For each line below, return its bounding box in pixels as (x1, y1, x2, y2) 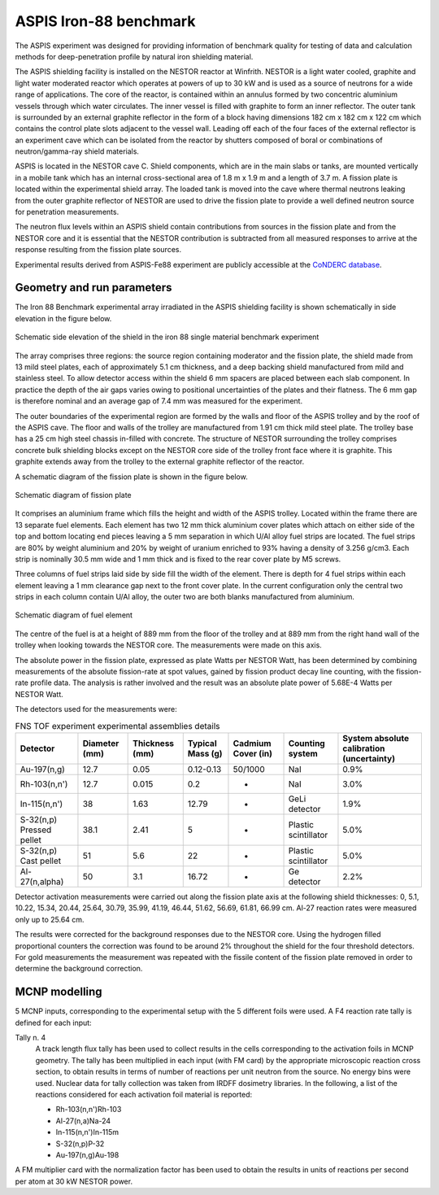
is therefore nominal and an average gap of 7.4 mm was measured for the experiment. (15, 396, 303, 406)
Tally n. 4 (15, 1033, 46, 1042)
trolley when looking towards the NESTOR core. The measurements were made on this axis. (15, 640, 323, 650)
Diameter (82, 737, 120, 748)
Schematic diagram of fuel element (15, 610, 133, 620)
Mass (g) (187, 748, 223, 759)
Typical (187, 737, 217, 748)
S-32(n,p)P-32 (55, 1139, 105, 1149)
